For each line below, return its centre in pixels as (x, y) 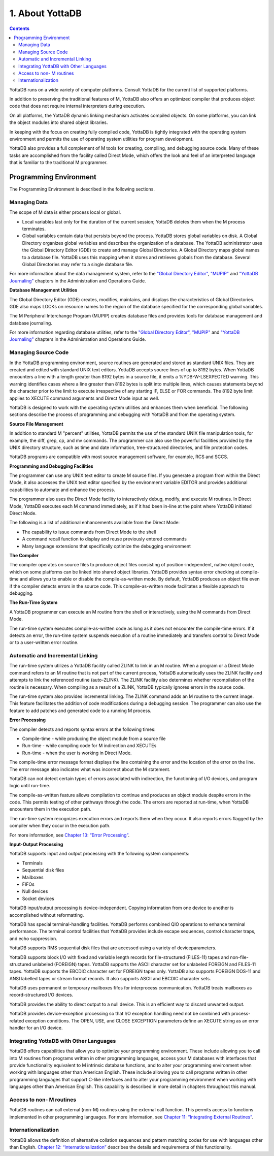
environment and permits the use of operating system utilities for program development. (101, 139)
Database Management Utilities (43, 290)
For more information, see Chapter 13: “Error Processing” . (69, 835)
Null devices (35, 891)
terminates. (34, 229)
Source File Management (36, 424)
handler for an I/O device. (36, 1028)
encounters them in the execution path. (50, 809)
